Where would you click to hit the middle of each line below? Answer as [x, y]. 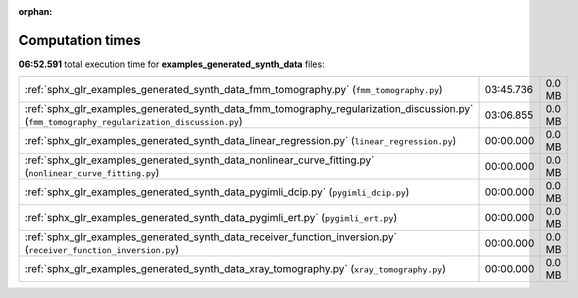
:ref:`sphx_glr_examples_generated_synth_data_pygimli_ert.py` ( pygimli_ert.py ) [211, 218]
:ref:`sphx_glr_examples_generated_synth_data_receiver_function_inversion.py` [211, 237]
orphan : [35, 11]
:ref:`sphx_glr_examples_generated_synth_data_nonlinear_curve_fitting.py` [199, 160]
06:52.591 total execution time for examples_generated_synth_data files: [171, 64]
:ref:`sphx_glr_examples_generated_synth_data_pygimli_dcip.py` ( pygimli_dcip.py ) [217, 192]
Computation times [79, 40]
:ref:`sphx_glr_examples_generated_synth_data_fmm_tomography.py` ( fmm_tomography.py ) [234, 90]
